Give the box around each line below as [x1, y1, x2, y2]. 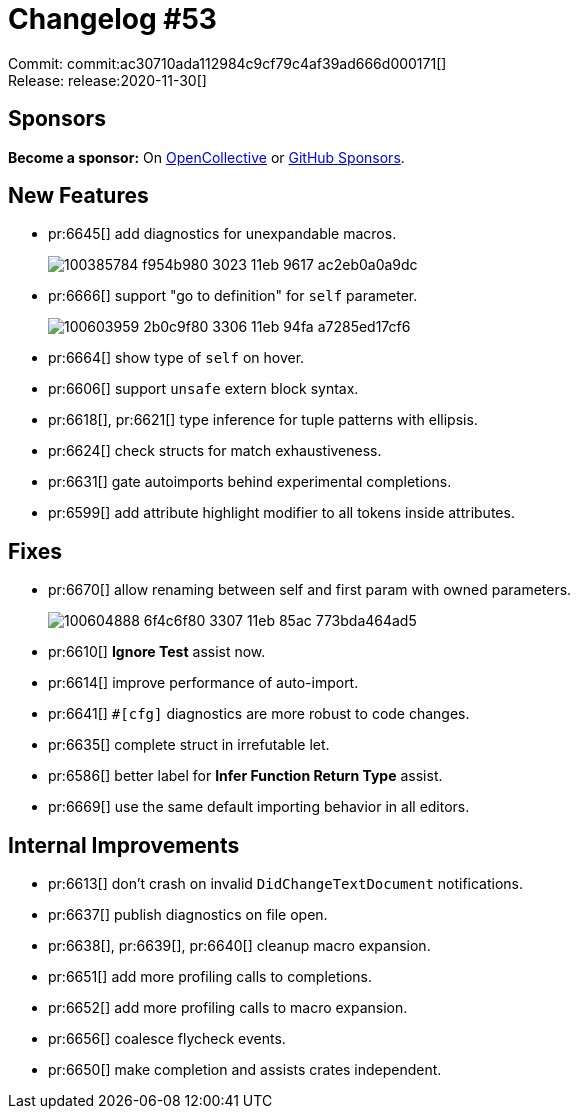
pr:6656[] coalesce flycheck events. [48, 1030, 286, 1048]
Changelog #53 [8, 2, 217, 36]
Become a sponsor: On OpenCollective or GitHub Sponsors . [8, 148, 405, 166]
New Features [8, 183, 149, 209]
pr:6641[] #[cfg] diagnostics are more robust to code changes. [48, 705, 470, 723]
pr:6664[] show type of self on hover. [48, 349, 305, 367]
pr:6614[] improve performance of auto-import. [48, 674, 359, 692]
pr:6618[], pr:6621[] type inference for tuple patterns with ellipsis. [48, 411, 478, 429]
